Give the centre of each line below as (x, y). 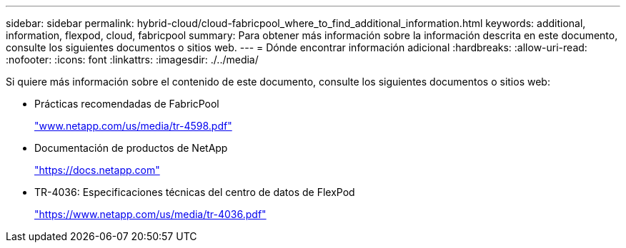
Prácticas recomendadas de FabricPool (127, 104)
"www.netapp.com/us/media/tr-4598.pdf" (133, 126)
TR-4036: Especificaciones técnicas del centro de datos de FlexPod (195, 192)
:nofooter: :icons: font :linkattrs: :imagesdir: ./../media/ (132, 60)
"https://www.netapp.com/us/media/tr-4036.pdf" (150, 214)
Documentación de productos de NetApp (131, 148)
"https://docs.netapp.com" (97, 170)
